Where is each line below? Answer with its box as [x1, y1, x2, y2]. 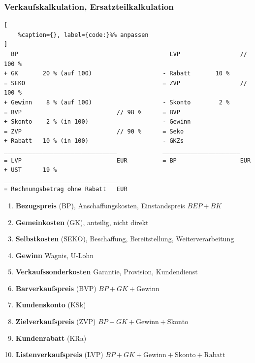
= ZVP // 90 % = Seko [4, 128, 184, 135]
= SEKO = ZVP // [4, 79, 247, 87]
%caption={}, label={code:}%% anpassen [18, 31, 149, 38]
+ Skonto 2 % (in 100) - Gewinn [4, 118, 191, 126]
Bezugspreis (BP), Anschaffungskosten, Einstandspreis [15, 200, 185, 210]
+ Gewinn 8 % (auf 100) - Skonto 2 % [4, 99, 230, 106]
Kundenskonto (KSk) [15, 299, 86, 310]
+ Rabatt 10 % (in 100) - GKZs [4, 137, 184, 145]
